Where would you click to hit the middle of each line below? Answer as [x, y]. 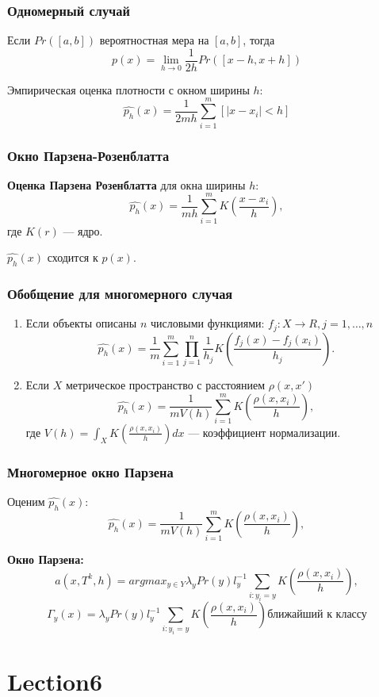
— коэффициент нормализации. [264, 432]
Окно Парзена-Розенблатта [88, 155]
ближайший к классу [317, 615]
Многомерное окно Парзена [90, 471]
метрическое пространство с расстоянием [165, 384]
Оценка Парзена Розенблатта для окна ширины [126, 184]
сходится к [73, 257]
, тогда [259, 40]
